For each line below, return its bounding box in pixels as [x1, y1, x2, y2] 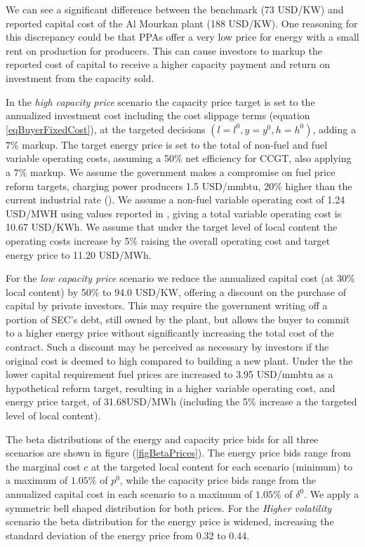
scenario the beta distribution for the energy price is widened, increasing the [6, 514, 334, 529]
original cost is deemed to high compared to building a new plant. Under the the [6, 353, 353, 367]
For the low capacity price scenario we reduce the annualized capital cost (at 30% [6, 271, 355, 285]
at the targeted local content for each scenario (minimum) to [91, 459, 352, 473]
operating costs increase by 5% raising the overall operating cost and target [6, 233, 331, 248]
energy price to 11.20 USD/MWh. [6, 247, 152, 262]
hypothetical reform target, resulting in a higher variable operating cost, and [6, 380, 336, 395]
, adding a [312, 121, 356, 136]
